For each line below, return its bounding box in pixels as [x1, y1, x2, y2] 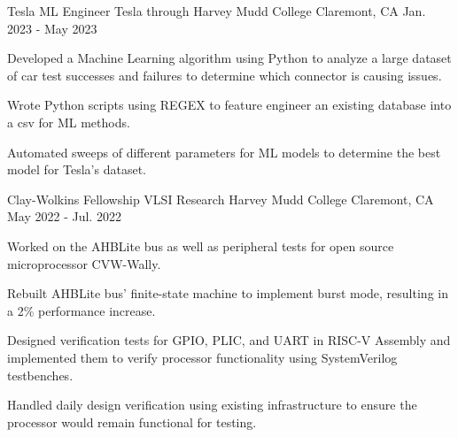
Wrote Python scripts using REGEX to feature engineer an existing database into [7, 96, 452, 114]
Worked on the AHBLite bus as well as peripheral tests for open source [7, 236, 394, 255]
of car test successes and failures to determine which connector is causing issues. [7, 65, 442, 84]
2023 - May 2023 [7, 19, 97, 37]
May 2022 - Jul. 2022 [7, 207, 121, 226]
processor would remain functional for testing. [7, 412, 257, 431]
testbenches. [7, 365, 74, 384]
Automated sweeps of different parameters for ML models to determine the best [7, 142, 441, 161]
